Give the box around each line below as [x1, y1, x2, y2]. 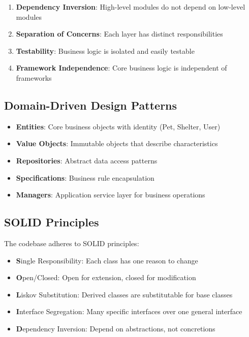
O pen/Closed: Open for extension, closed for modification [16, 272, 196, 283]
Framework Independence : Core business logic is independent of [16, 62, 227, 73]
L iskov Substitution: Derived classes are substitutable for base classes [16, 289, 233, 299]
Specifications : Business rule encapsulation [16, 172, 154, 183]
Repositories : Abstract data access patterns [16, 155, 158, 165]
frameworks [16, 72, 52, 83]
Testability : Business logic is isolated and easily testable [16, 45, 195, 56]
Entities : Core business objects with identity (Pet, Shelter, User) [16, 121, 221, 131]
